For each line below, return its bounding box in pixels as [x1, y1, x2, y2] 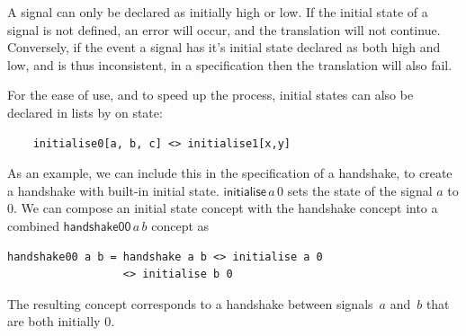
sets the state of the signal [287, 181, 433, 199]
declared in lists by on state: [7, 102, 163, 121]
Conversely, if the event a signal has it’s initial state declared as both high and [7, 38, 441, 57]
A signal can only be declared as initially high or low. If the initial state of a [7, 3, 428, 21]
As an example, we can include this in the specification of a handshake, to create [7, 164, 453, 182]
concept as [151, 216, 210, 234]
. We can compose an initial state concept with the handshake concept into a [13, 199, 438, 217]
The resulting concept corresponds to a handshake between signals [7, 294, 373, 313]
